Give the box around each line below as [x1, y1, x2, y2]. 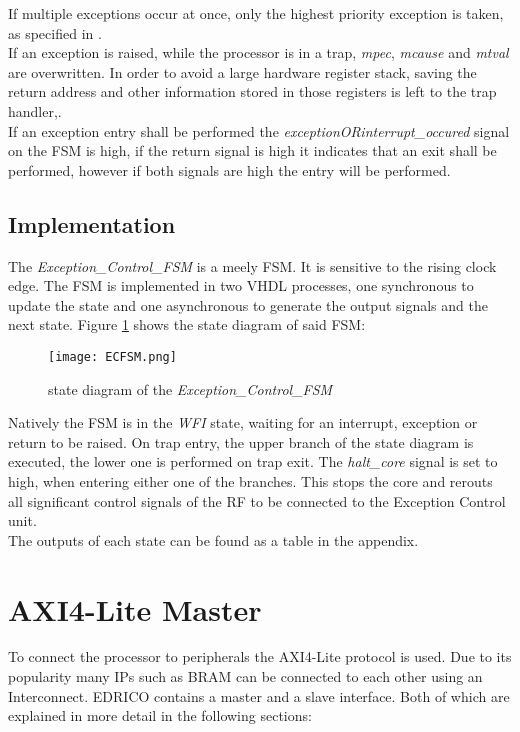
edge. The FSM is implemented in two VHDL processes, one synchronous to [8, 275, 474, 296]
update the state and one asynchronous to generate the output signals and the [8, 294, 488, 315]
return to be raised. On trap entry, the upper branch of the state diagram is [8, 431, 474, 452]
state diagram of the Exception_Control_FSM [48, 378, 333, 399]
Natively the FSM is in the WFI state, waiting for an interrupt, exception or [8, 412, 478, 433]
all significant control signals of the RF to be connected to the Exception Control [8, 490, 506, 511]
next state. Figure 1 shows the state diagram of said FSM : [8, 314, 366, 335]
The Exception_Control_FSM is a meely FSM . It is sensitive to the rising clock [8, 255, 497, 276]
